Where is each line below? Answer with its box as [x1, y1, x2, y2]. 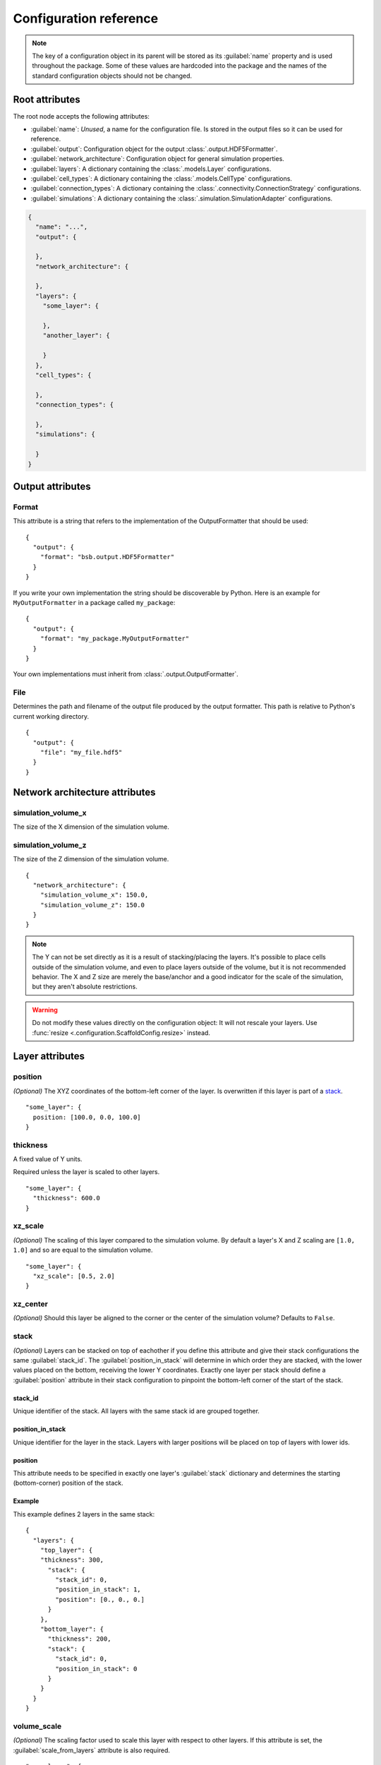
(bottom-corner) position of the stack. [13, 1479, 123, 1488]
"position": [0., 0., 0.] [55, 1596, 145, 1603]
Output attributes [13, 480, 91, 492]
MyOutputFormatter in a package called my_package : [13, 598, 176, 606]
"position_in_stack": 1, [55, 1586, 141, 1593]
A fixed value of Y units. [13, 1155, 83, 1163]
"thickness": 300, [40, 1556, 104, 1564]
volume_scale [13, 1721, 62, 1731]
